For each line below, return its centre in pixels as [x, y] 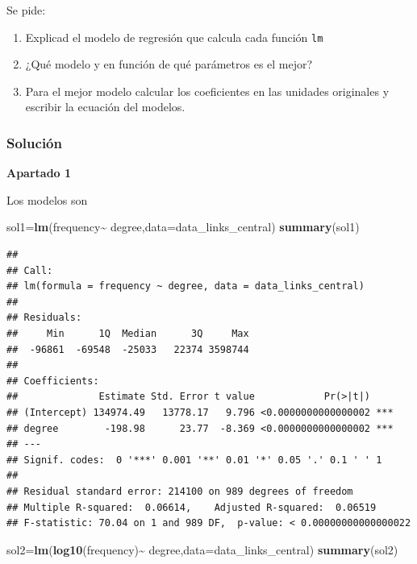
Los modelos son [47, 199]
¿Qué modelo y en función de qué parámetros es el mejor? [169, 64]
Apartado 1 [39, 173]
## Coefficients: [53, 381]
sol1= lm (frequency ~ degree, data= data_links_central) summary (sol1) [183, 227]
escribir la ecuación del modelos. [105, 107]
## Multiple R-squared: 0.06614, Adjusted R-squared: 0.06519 [192, 507]
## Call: [30, 270]
